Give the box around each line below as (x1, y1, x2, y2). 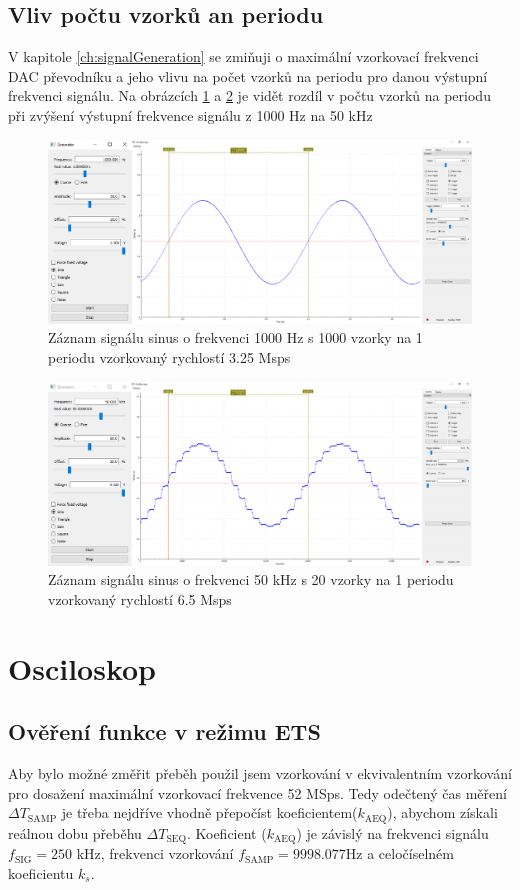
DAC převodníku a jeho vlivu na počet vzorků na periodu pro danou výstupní (8, 65, 488, 86)
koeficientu (8, 862, 74, 883)
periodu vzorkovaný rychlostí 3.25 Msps (48, 347, 291, 368)
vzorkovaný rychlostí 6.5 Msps (48, 589, 232, 610)
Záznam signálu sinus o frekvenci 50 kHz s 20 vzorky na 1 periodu (48, 569, 454, 590)
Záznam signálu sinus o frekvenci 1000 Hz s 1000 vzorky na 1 (48, 327, 423, 348)
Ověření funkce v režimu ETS (8, 716, 321, 747)
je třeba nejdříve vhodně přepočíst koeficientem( (61, 802, 358, 823)
